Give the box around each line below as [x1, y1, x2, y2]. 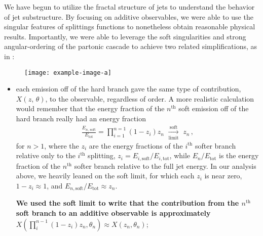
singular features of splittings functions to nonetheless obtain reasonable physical [4, 21, 255, 32]
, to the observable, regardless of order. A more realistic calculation [45, 93, 254, 104]
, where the [44, 140, 79, 151]
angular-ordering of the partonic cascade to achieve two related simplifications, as [4, 41, 257, 52]
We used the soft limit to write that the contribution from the [16, 198, 239, 208]
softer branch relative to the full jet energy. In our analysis [74, 160, 256, 171]
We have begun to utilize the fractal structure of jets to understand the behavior [4, 2, 255, 12]
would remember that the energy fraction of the [16, 103, 165, 114]
